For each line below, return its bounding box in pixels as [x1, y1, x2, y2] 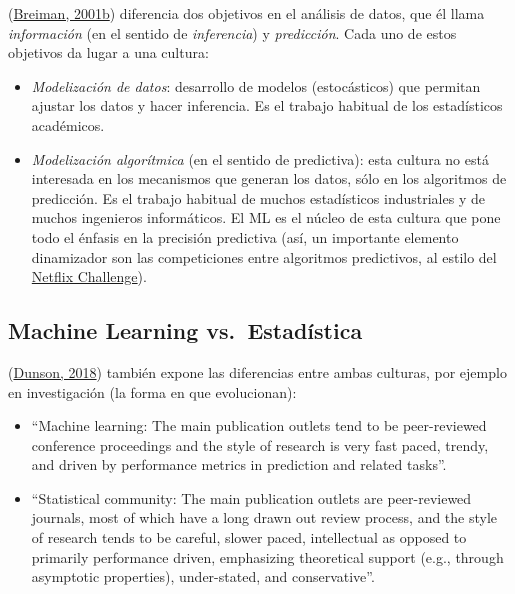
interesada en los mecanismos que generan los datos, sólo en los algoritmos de [31, 168, 507, 189]
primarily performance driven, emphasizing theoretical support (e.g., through [31, 546, 504, 567]
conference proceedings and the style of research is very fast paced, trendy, [31, 434, 489, 455]
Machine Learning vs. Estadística [8, 315, 363, 346]
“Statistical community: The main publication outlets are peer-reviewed [31, 487, 472, 508]
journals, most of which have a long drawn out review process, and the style [31, 507, 498, 528]
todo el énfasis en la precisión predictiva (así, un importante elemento [31, 226, 459, 247]
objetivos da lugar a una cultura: [8, 42, 209, 63]
